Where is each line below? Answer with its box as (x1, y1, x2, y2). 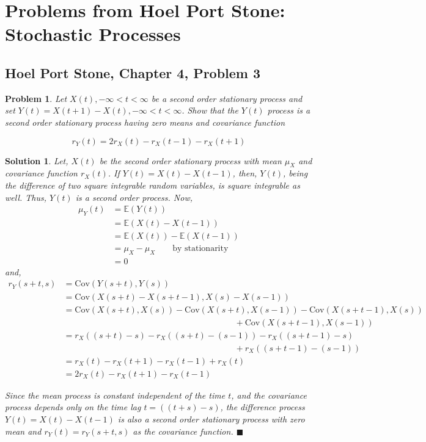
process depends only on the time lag (5, 400, 141, 413)
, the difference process (220, 400, 305, 413)
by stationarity (172, 244, 229, 253)
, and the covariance (231, 388, 307, 401)
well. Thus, (5, 190, 47, 203)
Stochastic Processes (5, 21, 181, 46)
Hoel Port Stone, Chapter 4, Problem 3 (5, 63, 261, 82)
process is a (267, 104, 310, 117)
